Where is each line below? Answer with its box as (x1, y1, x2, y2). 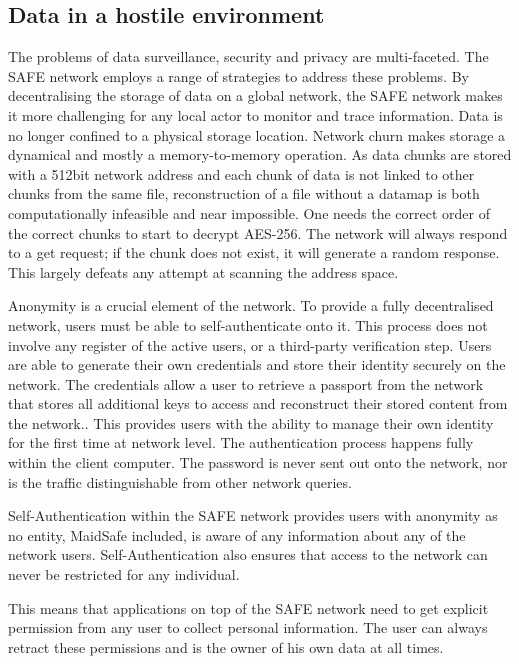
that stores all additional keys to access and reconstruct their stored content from (8, 393, 508, 414)
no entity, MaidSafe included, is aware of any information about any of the (8, 524, 466, 545)
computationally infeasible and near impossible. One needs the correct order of (8, 202, 490, 223)
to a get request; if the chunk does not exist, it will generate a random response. (8, 242, 500, 263)
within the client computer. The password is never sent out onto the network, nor (8, 452, 508, 473)
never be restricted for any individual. (8, 564, 240, 585)
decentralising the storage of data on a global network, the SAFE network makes (8, 85, 503, 106)
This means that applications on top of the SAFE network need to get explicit (8, 597, 489, 618)
